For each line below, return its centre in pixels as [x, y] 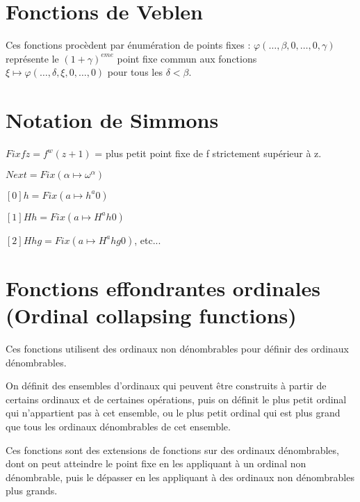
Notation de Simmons [112, 120]
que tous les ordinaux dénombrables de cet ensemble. [118, 426]
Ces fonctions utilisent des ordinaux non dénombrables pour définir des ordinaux [177, 348]
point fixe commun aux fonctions [187, 58]
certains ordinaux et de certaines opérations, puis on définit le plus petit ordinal [176, 399]
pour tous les [135, 72]
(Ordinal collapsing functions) [151, 315]
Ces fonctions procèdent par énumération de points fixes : [128, 45]
